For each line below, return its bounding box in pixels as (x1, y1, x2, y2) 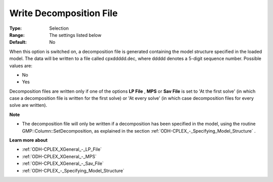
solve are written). (9, 102, 48, 108)
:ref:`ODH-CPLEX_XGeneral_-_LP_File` (22, 146, 102, 152)
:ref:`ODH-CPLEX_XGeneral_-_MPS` (22, 153, 97, 159)
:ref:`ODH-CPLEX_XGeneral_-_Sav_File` (22, 160, 104, 166)
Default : (9, 39, 27, 45)
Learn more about (9, 137, 48, 143)
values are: (9, 63, 32, 69)
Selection (49, 25, 69, 31)
